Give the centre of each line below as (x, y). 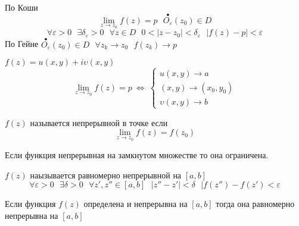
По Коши (21, 7)
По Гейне (22, 44)
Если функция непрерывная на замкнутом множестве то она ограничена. (137, 155)
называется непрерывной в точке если (99, 122)
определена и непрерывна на (136, 204)
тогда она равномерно (255, 204)
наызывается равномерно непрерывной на (106, 175)
